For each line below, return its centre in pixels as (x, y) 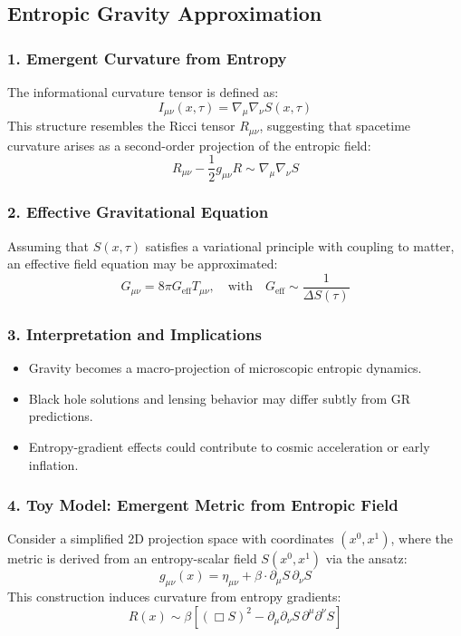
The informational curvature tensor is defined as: (143, 92)
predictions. (61, 416)
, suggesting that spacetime (335, 126)
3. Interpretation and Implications (134, 333)
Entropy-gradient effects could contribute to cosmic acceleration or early (229, 446)
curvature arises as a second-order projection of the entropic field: (189, 145)
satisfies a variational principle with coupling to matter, (300, 245)
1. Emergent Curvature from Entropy (147, 58)
